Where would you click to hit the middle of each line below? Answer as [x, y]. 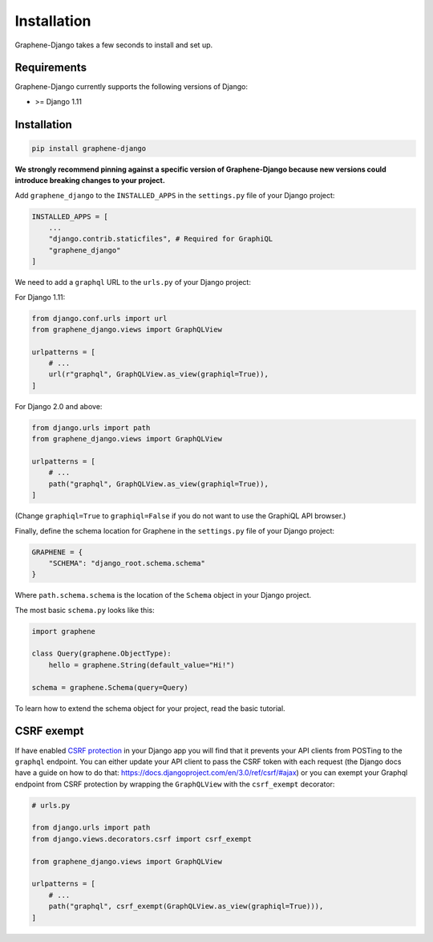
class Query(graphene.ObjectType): [101, 654]
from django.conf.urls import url [99, 318]
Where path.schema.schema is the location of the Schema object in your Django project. [163, 595]
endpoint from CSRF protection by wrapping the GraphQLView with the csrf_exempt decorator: [175, 784]
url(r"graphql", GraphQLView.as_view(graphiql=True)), [158, 374]
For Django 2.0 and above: [59, 406]
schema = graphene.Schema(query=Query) [110, 687]
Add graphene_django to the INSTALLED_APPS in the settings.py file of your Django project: [175, 195]
